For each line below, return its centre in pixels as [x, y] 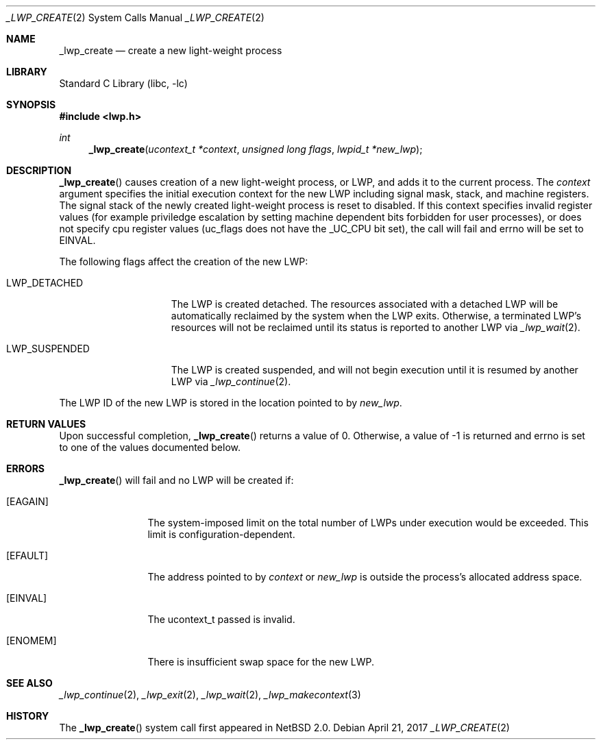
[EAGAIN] [27, 501]
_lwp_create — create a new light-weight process [171, 50]
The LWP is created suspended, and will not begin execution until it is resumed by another [375, 370]
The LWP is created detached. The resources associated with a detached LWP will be [365, 304]
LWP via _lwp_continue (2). [231, 381]
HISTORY [28, 716]
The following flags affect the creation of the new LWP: [184, 261]
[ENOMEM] [32, 640]
